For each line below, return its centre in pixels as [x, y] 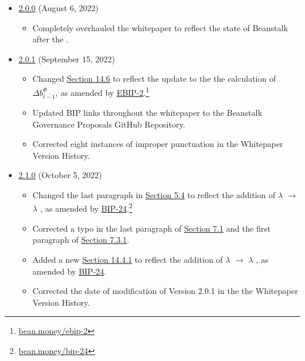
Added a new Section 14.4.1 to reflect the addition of [128, 259]
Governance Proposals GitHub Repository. [109, 124]
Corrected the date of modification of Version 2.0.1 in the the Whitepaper [165, 291]
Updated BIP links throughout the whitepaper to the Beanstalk [147, 112]
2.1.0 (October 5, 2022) [60, 175]
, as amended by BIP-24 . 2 [86, 208]
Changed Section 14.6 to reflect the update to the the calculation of [154, 78]
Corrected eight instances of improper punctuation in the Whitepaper [158, 144]
